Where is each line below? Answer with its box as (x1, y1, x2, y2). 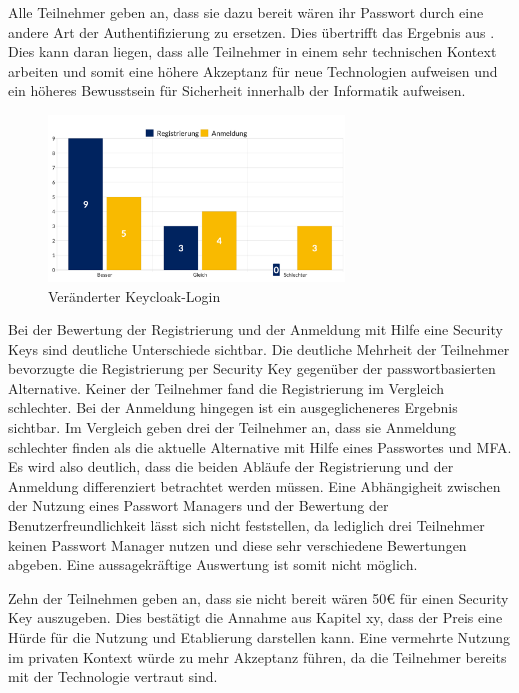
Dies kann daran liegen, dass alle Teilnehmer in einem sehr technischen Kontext (8, 41, 497, 62)
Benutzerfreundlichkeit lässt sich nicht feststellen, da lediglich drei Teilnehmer (8, 515, 485, 536)
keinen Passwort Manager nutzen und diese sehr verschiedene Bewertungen (8, 534, 467, 555)
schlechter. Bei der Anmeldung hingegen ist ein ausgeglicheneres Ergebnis (8, 397, 458, 418)
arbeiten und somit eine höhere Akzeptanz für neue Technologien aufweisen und (8, 60, 498, 81)
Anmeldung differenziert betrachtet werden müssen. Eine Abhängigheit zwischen (8, 475, 501, 496)
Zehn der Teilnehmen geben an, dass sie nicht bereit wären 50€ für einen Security (8, 587, 509, 608)
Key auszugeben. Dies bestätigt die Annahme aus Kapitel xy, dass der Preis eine (8, 607, 503, 628)
